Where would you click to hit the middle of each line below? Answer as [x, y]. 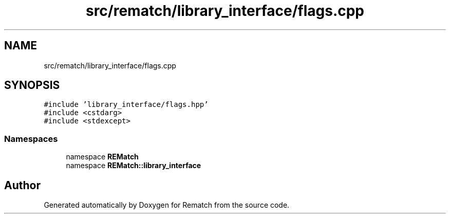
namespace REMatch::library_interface [134, 166]
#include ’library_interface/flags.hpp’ [126, 105]
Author [22, 185]
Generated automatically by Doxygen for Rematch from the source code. [167, 205]
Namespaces [31, 139]
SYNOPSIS [32, 85]
